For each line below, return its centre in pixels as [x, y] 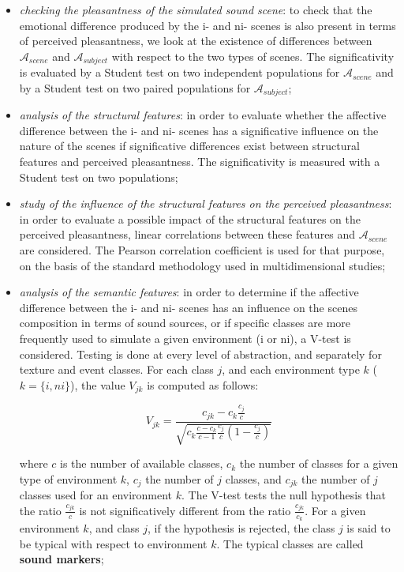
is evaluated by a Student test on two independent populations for [180, 72]
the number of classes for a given [319, 463]
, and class [114, 527]
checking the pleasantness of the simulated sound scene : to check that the [196, 9]
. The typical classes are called [290, 543]
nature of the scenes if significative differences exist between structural [189, 146]
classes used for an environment [96, 495]
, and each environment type [291, 369]
